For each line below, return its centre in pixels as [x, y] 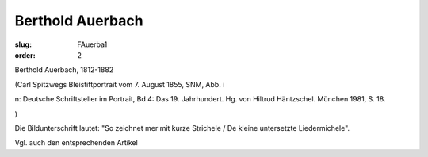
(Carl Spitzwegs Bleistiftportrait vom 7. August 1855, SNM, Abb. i [120, 84]
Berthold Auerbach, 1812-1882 [64, 70]
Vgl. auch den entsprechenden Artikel [76, 143]
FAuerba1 [92, 44]
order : [25, 55]
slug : [23, 44]
